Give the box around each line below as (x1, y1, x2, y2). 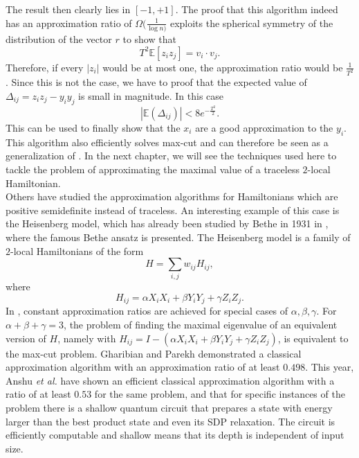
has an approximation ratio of (6, 15, 132, 30)
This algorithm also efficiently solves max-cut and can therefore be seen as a (6, 134, 329, 149)
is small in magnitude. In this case (78, 88, 224, 103)
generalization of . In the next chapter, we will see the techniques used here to (6, 148, 337, 163)
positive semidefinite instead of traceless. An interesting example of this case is (6, 202, 340, 217)
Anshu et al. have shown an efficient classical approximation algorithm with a (6, 373, 335, 387)
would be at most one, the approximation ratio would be (102, 60, 343, 74)
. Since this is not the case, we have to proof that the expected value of (6, 75, 307, 89)
